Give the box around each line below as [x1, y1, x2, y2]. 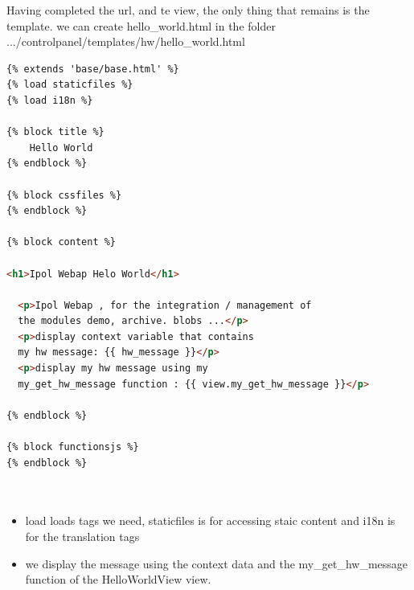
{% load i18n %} [6, 94, 93, 106]
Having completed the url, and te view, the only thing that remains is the [6, 2, 370, 18]
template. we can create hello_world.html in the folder [6, 17, 276, 34]
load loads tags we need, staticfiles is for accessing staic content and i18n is [25, 512, 396, 529]
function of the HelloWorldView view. [25, 571, 211, 588]
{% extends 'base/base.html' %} [6, 63, 179, 75]
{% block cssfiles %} [6, 189, 122, 201]
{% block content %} [6, 236, 117, 248]
